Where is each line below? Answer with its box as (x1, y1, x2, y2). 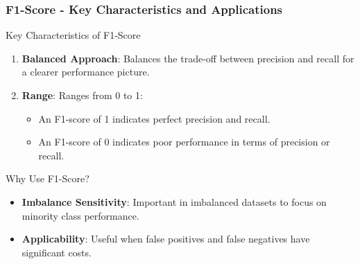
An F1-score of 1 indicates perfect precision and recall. (38, 111, 271, 125)
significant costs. (22, 245, 92, 259)
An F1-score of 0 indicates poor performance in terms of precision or (38, 134, 330, 149)
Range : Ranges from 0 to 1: (22, 88, 143, 102)
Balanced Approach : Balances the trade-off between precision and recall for (22, 51, 354, 65)
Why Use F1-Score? (6, 171, 89, 186)
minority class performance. (22, 208, 139, 222)
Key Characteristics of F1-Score (6, 28, 141, 42)
